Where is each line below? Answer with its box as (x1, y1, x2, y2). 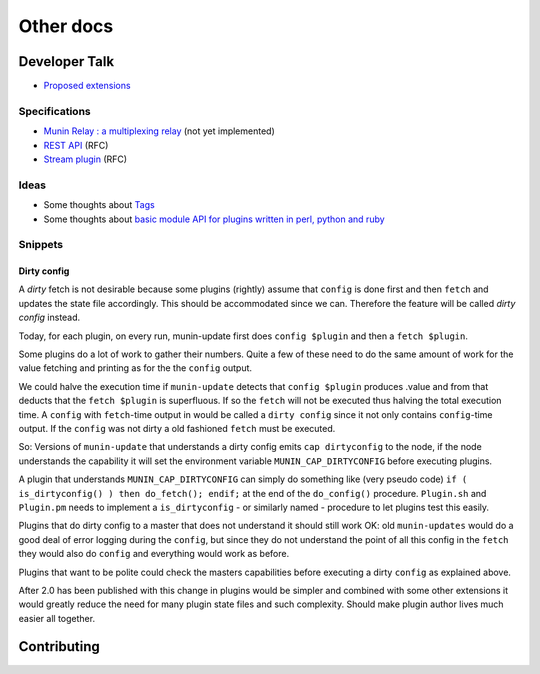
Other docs (18, 15, 114, 37)
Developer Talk (18, 53, 115, 70)
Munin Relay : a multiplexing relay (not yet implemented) (43, 125, 275, 137)
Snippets (18, 238, 64, 252)
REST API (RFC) (43, 139, 109, 151)
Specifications (18, 104, 91, 118)
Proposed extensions (43, 80, 131, 92)
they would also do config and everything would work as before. (18, 548, 290, 560)
